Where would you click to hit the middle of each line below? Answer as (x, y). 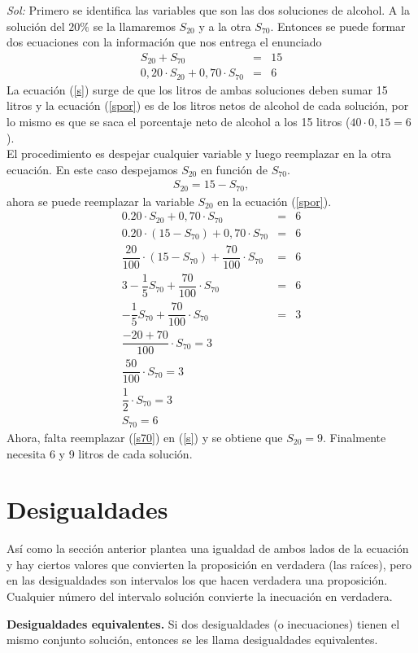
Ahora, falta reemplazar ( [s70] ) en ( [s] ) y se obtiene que (145, 437)
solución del (36, 26)
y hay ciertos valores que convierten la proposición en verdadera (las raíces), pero (209, 564)
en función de (234, 169)
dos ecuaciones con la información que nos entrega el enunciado (164, 42)
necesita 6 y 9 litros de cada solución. (100, 453)
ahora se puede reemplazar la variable (100, 201)
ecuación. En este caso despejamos (92, 169)
